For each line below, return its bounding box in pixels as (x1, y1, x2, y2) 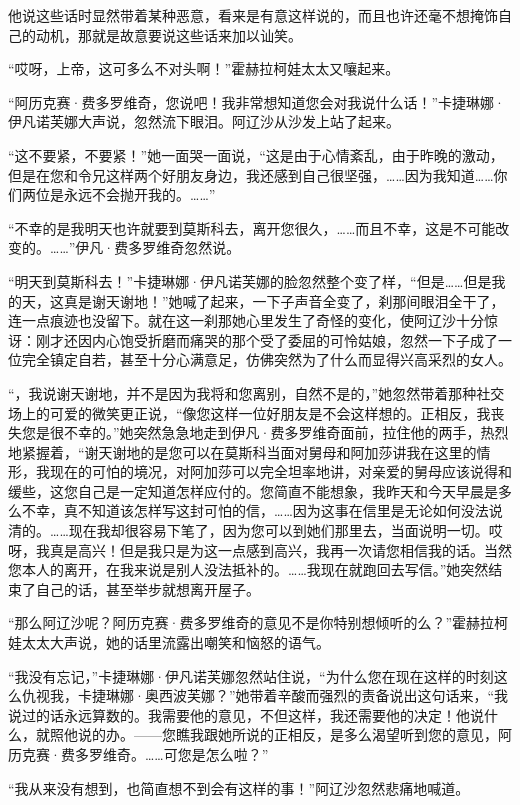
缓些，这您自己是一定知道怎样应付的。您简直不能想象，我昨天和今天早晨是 (8, 480, 498, 501)
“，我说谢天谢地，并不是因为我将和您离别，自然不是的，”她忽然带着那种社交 (8, 382, 505, 403)
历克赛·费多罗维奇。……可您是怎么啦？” (8, 744, 269, 764)
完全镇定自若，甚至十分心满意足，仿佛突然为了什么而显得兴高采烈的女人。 (21, 349, 512, 370)
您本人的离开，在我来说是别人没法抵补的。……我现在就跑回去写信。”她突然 (8, 559, 489, 580)
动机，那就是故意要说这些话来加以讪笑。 (35, 24, 302, 45)
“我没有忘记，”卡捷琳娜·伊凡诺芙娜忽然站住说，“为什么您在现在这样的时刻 (8, 665, 494, 686)
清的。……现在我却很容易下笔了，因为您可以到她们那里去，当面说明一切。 (8, 520, 489, 541)
